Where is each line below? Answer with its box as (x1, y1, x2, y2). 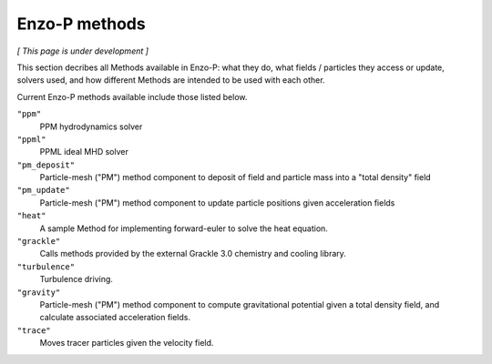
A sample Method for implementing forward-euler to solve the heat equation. (39, 223, 328, 234)
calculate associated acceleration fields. (39, 312, 191, 323)
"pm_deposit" (16, 159, 76, 170)
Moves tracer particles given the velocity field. (39, 338, 214, 349)
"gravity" (16, 287, 61, 298)
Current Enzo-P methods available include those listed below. (16, 91, 248, 102)
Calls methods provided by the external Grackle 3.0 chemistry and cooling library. (39, 248, 346, 259)
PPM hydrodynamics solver (39, 121, 143, 132)
